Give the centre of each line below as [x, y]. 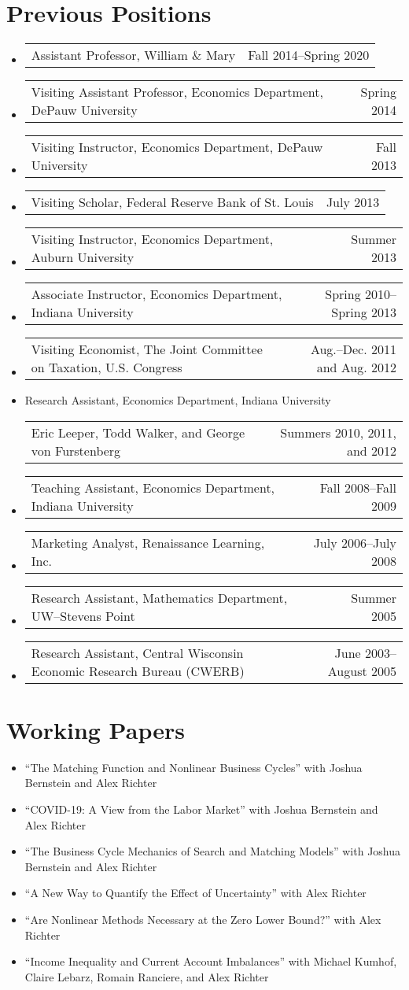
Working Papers [96, 729]
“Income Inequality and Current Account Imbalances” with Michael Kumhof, [211, 961]
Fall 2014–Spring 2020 [309, 55]
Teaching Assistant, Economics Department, [153, 487]
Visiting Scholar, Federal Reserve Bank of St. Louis [172, 202]
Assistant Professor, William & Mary [133, 55]
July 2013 [353, 202]
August [347, 670]
